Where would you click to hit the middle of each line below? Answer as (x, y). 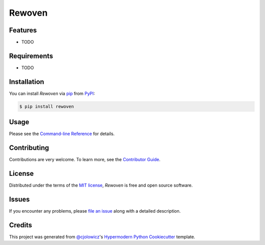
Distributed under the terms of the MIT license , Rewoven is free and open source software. (101, 185)
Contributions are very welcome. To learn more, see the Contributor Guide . (85, 160)
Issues (19, 199)
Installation (26, 82)
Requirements (31, 56)
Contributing (29, 148)
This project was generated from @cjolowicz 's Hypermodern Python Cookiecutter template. (102, 237)
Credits (21, 225)
